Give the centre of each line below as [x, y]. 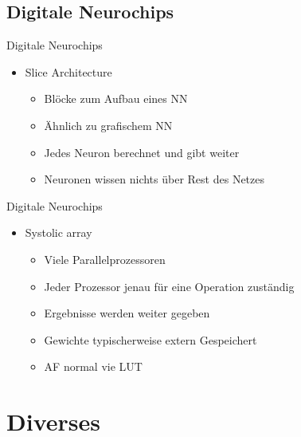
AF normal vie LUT [93, 366]
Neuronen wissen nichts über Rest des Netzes [154, 179]
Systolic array [59, 232]
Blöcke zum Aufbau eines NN [116, 98]
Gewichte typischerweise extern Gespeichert [150, 339]
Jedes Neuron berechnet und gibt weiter [142, 152]
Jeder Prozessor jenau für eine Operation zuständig [169, 286]
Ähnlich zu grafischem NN [108, 125]
